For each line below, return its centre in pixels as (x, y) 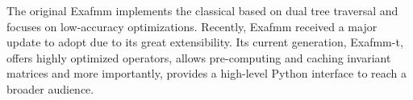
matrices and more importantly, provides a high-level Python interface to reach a (207, 73)
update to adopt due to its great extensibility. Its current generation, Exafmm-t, (205, 42)
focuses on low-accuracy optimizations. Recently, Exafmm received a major (192, 26)
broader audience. (50, 88)
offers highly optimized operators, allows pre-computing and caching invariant (199, 57)
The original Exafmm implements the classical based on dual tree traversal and (202, 10)
